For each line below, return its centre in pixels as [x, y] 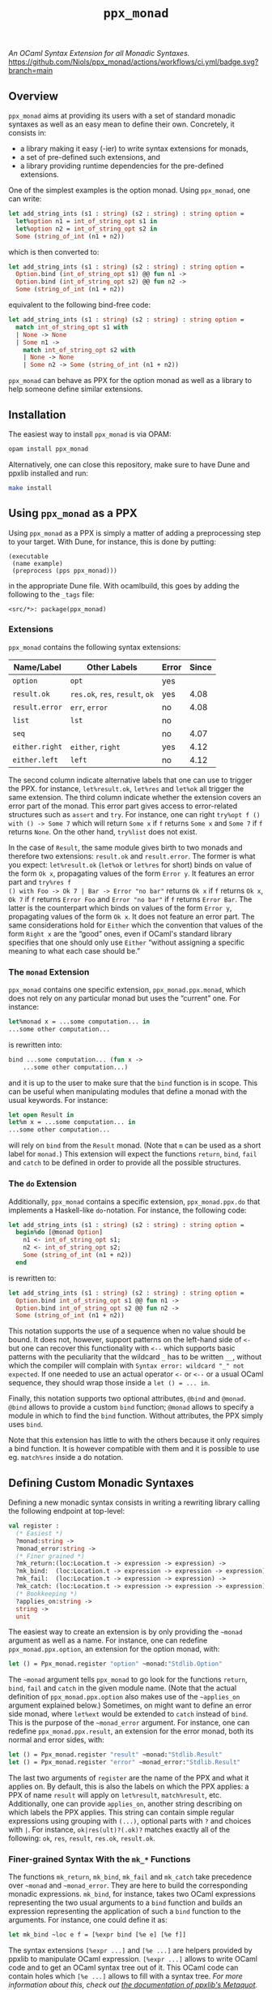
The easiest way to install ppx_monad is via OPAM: [90, 434]
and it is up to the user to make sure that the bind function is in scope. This [133, 1083]
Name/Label [38, 667]
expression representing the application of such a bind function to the [125, 1911]
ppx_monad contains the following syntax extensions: [95, 647]
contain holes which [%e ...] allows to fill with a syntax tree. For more [125, 1976]
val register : [34, 1526]
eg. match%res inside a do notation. [66, 1458]
